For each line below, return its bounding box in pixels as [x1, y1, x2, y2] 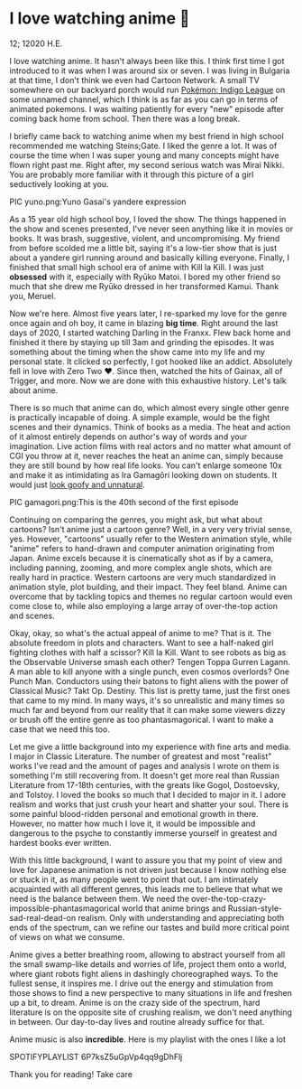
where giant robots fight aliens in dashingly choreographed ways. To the [9, 968, 279, 979]
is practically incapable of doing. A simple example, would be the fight [9, 411, 270, 423]
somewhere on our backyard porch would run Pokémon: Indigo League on [9, 84, 286, 95]
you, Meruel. [9, 290, 57, 301]
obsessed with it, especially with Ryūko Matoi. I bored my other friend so [9, 271, 281, 282]
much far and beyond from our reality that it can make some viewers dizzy [9, 704, 286, 715]
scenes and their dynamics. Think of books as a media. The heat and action [9, 421, 291, 432]
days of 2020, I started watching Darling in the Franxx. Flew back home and [9, 327, 291, 338]
